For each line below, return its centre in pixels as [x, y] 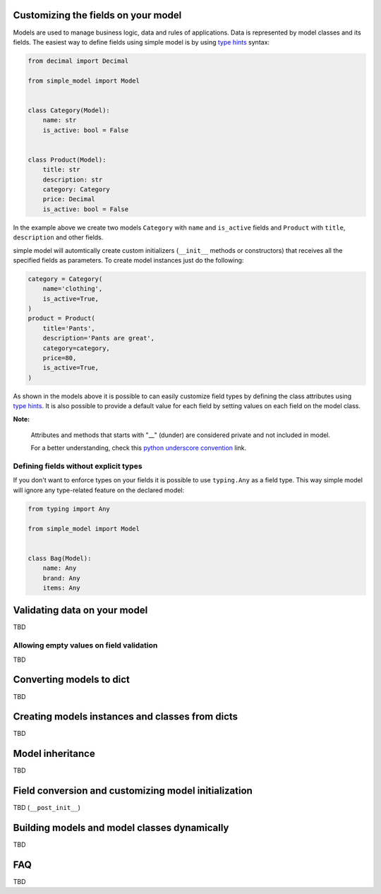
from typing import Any [69, 509]
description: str [73, 179]
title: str [61, 170]
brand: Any [61, 578]
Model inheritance [54, 754]
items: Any [61, 588]
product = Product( [61, 318]
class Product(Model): [67, 160]
